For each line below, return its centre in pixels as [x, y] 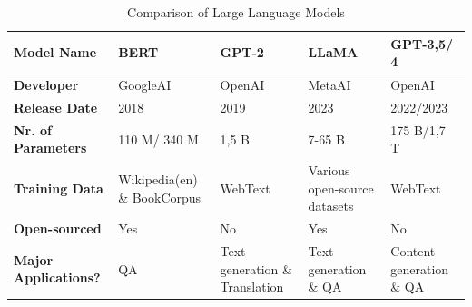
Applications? [57, 277]
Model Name [55, 52]
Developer [46, 85]
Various [329, 170]
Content [413, 251]
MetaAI [329, 85]
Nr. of [33, 129]
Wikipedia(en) [158, 178]
